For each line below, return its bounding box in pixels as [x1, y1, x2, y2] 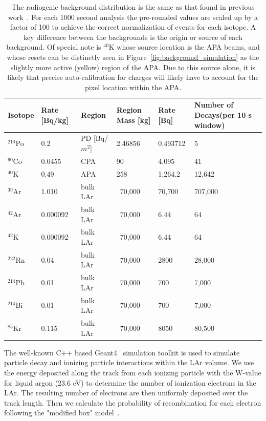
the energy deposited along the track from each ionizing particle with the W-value [4, 367, 261, 377]
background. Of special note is [6, 41, 101, 52]
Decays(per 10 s [194, 109, 252, 120]
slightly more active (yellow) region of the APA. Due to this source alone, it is [10, 61, 256, 72]
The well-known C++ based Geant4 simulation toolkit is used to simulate [4, 347, 240, 357]
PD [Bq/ [81, 133, 108, 143]
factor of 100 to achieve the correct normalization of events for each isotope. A [10, 22, 256, 32]
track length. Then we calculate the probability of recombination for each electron [4, 397, 261, 408]
